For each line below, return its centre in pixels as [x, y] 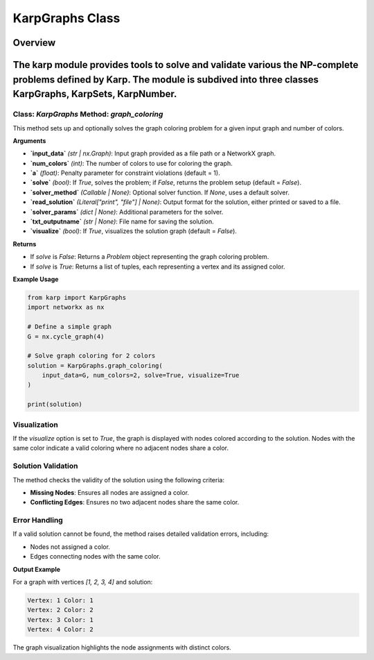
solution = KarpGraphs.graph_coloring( [95, 365]
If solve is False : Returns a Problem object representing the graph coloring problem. [150, 257]
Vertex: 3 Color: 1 [60, 620]
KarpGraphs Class [66, 18]
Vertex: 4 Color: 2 [60, 629]
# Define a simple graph [70, 327]
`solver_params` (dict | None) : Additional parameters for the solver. [127, 212]
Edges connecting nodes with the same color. [95, 557]
